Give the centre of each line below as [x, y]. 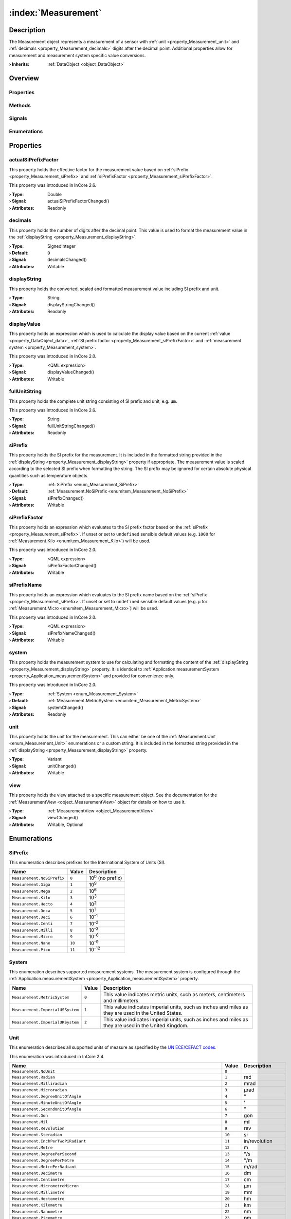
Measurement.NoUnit [34, 1072]
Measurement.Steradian [37, 1134]
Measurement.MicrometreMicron [45, 1186]
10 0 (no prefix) [106, 878]
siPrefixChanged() [66, 498]
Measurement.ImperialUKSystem [45, 1022]
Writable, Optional [65, 825]
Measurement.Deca [31, 911]
